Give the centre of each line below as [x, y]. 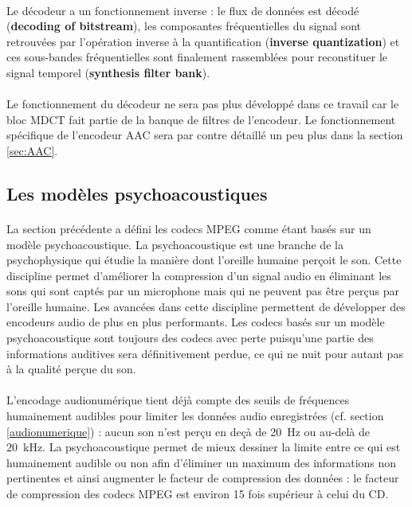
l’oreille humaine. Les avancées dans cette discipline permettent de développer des [206, 306]
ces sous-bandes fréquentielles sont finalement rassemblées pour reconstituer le [197, 57]
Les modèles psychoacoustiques [137, 193]
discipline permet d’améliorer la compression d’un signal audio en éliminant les [199, 275]
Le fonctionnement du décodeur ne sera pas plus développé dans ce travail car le [203, 104]
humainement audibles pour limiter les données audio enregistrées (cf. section [195, 416]
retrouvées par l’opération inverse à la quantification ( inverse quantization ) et [203, 41]
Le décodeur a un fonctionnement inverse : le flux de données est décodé [183, 10]
